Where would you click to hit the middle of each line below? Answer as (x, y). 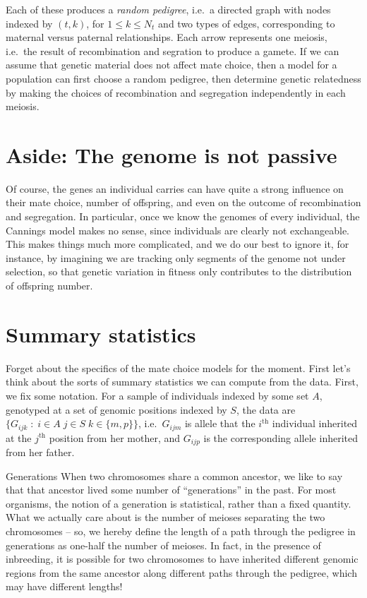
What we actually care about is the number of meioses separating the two (166, 517)
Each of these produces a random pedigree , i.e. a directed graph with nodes (168, 9)
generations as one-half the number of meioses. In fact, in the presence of (163, 545)
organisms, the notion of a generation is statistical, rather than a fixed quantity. (179, 503)
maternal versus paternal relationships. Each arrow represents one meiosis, (167, 37)
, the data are (266, 409)
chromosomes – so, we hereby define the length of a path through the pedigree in (181, 531)
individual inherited (315, 423)
